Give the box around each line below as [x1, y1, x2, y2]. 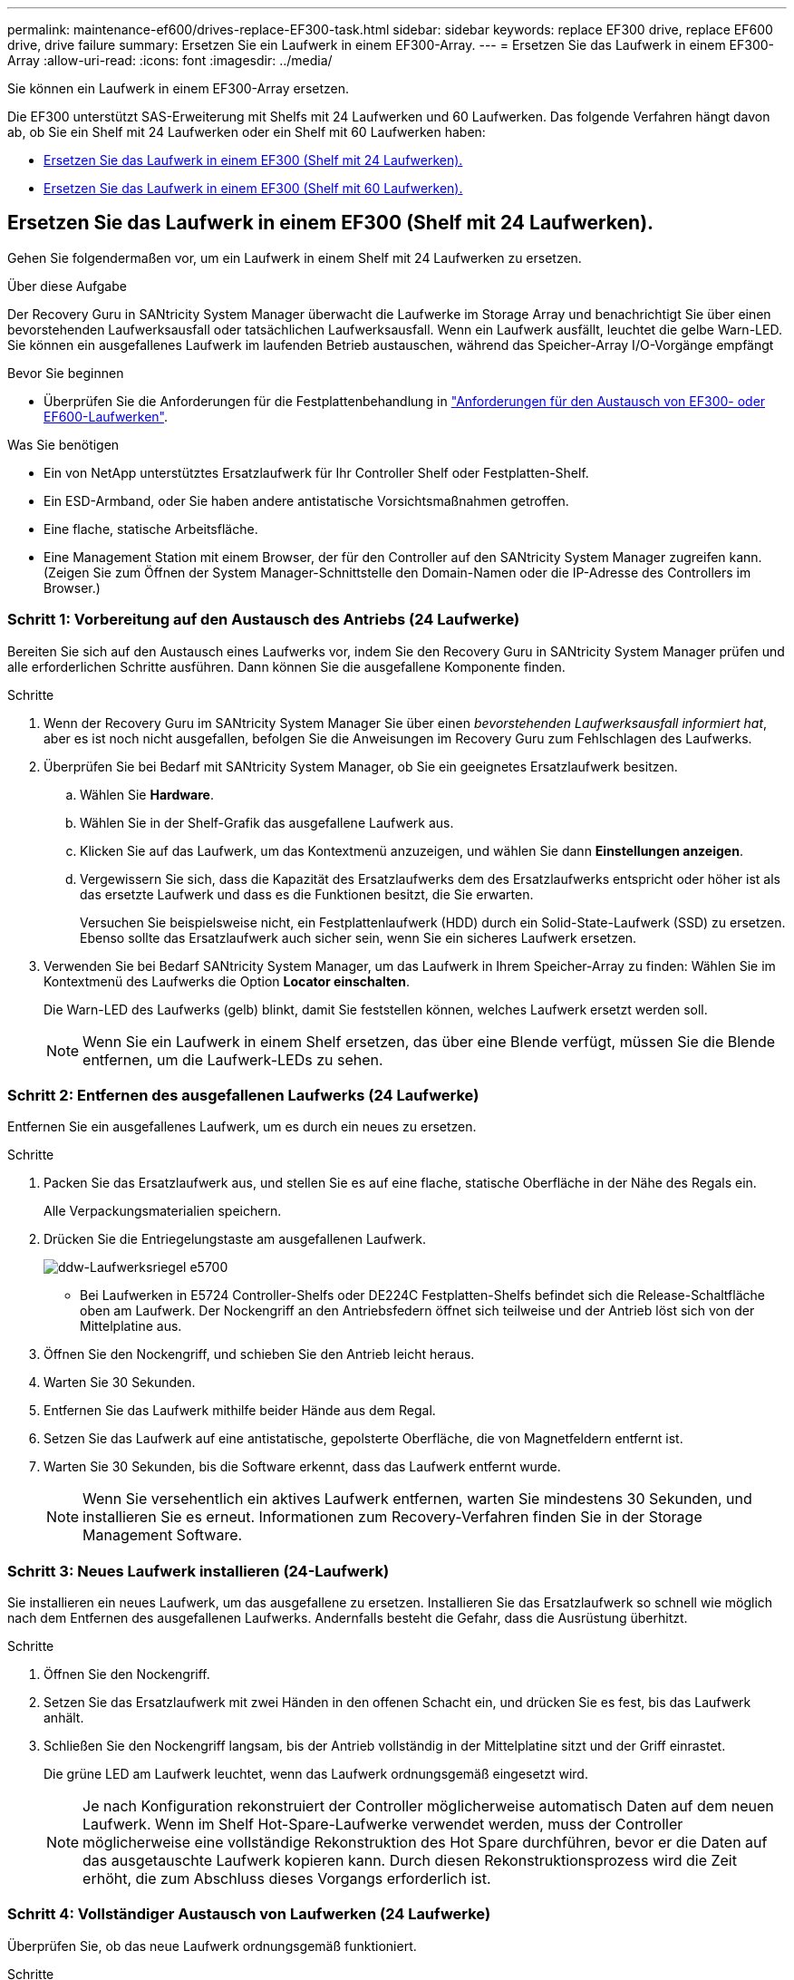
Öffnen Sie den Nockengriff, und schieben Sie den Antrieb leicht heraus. [44, 1346, 475, 1363]
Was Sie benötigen [7, 436, 120, 452]
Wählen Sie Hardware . [80, 786, 214, 802]
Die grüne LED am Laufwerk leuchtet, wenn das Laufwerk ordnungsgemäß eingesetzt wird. [44, 1766, 588, 1782]
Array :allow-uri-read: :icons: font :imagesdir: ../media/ [7, 53, 333, 68]
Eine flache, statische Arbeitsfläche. [44, 520, 258, 537]
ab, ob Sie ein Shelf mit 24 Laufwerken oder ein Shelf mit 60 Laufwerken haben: [7, 124, 486, 140]
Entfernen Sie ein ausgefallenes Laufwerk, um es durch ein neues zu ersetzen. [7, 1119, 477, 1135]
